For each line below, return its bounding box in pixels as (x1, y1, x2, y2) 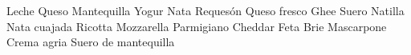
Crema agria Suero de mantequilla (6, 33, 175, 50)
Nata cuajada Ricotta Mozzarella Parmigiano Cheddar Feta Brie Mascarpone (6, 18, 387, 34)
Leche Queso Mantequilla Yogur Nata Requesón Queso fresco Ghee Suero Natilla (6, 2, 405, 18)
